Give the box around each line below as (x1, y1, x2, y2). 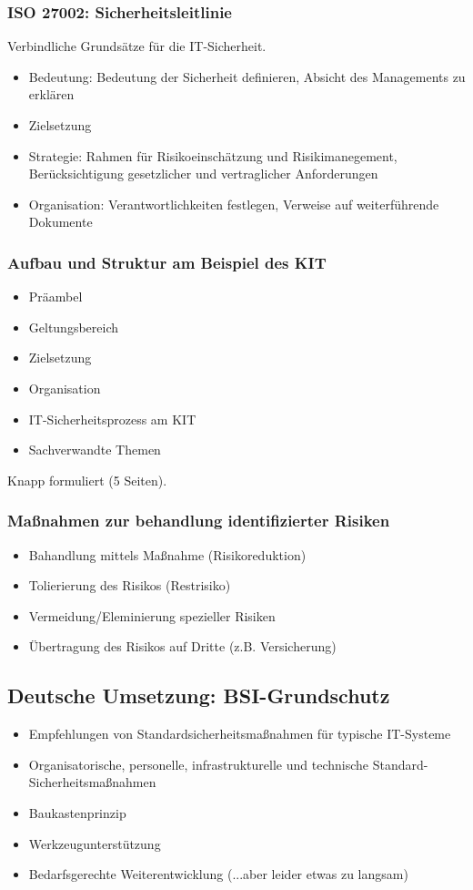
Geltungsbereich (28, 317, 119, 336)
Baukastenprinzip (28, 803, 126, 822)
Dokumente (28, 212, 93, 231)
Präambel (28, 287, 83, 306)
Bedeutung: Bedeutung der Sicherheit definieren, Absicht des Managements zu (28, 66, 466, 86)
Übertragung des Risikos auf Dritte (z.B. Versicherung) (28, 637, 337, 656)
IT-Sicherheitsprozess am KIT (28, 409, 196, 428)
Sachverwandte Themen (28, 440, 161, 459)
